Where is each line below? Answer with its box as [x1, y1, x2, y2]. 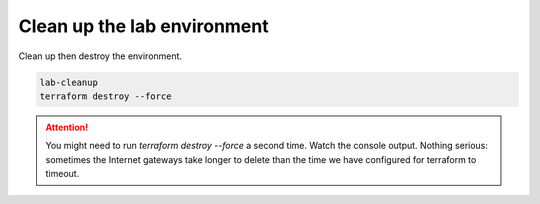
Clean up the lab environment [18, 15, 269, 37]
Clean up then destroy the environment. [18, 50, 183, 62]
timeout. [45, 168, 80, 180]
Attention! [45, 121, 89, 133]
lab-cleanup [39, 76, 99, 88]
